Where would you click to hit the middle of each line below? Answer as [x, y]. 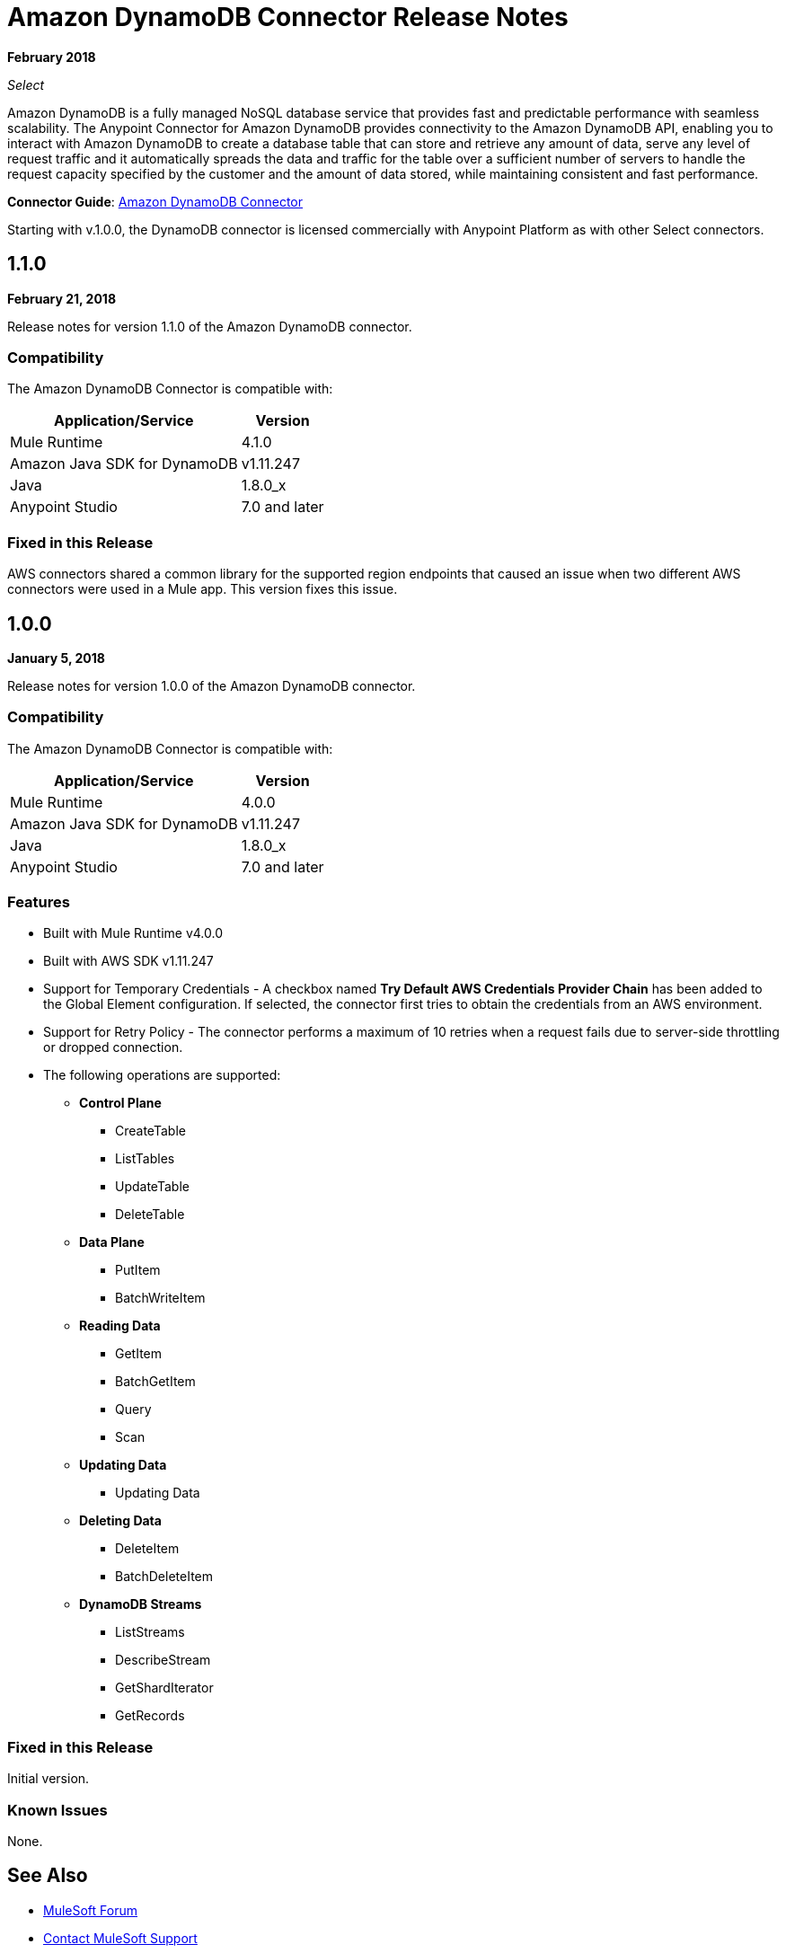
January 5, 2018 [56, 658]
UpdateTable [152, 1187]
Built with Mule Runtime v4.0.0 [133, 933]
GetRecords [150, 1716]
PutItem [138, 1270]
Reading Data [120, 1326]
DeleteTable [150, 1215]
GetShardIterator [164, 1688]
